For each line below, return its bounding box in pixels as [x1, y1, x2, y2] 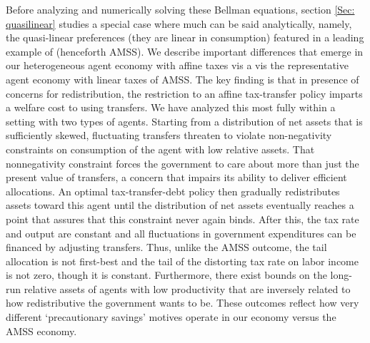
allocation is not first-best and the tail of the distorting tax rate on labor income [6, 253, 359, 268]
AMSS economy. [6, 323, 77, 338]
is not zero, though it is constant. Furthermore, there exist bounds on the [6, 267, 327, 282]
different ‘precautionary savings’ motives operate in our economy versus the [6, 309, 336, 324]
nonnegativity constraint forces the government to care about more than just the [6, 155, 359, 170]
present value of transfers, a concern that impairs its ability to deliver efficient [6, 170, 347, 185]
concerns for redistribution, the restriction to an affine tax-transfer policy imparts [6, 86, 363, 101]
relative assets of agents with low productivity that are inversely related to [24, 281, 351, 296]
